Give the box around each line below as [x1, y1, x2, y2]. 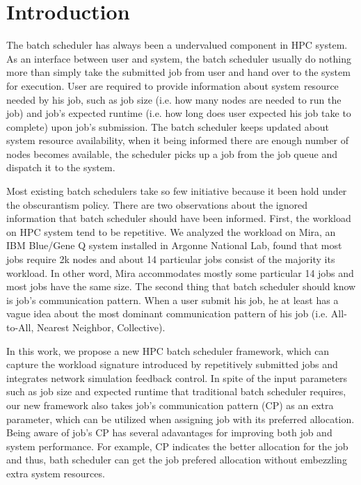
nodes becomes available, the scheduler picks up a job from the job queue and [6, 146, 337, 161]
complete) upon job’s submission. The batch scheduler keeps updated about [6, 119, 330, 134]
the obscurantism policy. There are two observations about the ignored [6, 197, 307, 212]
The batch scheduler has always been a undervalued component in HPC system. [6, 38, 348, 52]
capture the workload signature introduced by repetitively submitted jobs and [6, 357, 338, 372]
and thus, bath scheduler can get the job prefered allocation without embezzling [6, 452, 347, 467]
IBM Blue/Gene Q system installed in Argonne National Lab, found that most [6, 238, 342, 253]
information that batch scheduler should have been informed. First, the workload [6, 211, 351, 225]
